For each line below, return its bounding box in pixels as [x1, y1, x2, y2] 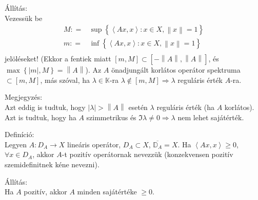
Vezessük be [5, 12, 43, 23]
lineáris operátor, [67, 139, 121, 149]
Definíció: [5, 129, 34, 140]
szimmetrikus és [86, 112, 136, 122]
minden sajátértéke [77, 186, 137, 197]
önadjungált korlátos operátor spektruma [111, 64, 241, 75]
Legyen [5, 139, 27, 149]
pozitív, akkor [24, 186, 67, 197]
